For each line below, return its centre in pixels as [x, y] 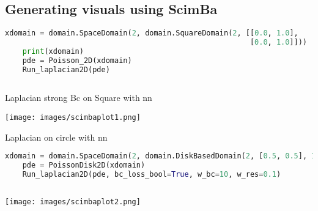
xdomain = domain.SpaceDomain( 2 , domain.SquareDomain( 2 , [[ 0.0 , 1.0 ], [152, 33]
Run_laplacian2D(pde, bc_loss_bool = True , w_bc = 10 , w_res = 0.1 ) [152, 175]
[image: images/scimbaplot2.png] [73, 202]
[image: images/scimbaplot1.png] [73, 118]
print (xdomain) [53, 51]
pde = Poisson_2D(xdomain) [77, 60]
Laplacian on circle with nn [56, 137]
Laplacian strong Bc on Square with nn [79, 98]
